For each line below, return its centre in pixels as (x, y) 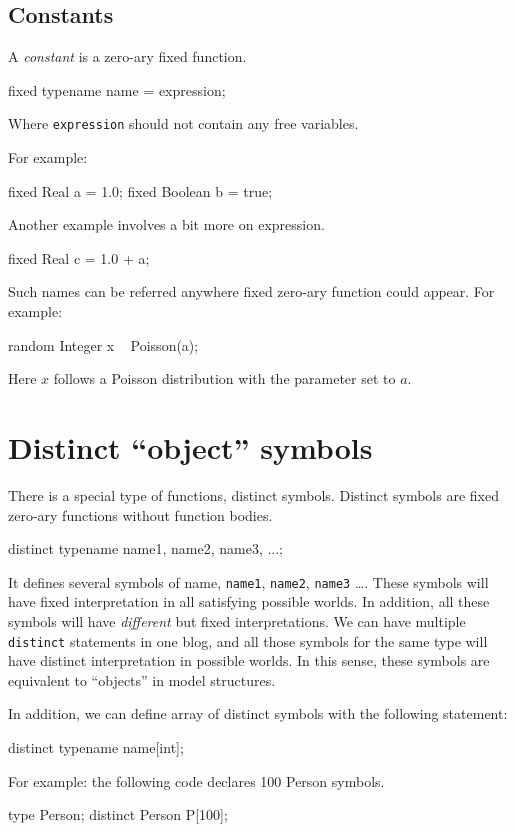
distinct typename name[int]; (96, 746)
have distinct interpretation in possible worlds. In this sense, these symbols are (249, 660)
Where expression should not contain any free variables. (183, 123)
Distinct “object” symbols (190, 446)
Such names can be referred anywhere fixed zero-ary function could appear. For (251, 291)
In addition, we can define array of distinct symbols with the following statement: (258, 713)
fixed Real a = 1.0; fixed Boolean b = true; (140, 190)
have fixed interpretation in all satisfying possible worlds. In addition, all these (249, 601)
